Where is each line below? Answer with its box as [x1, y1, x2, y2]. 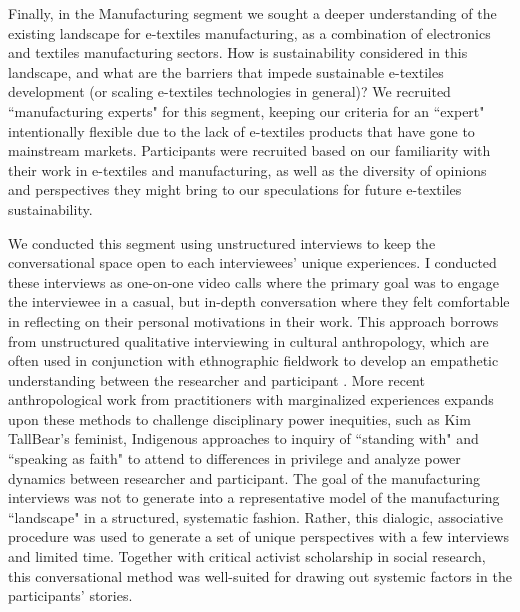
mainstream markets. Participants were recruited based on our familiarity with [8, 140, 491, 161]
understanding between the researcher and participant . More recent [8, 369, 425, 390]
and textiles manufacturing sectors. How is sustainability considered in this [8, 42, 468, 63]
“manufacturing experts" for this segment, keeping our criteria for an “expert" [8, 100, 485, 121]
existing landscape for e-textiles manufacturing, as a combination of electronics [8, 22, 491, 43]
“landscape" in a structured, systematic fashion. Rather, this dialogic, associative [8, 506, 503, 527]
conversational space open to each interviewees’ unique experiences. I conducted [8, 252, 497, 273]
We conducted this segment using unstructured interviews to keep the [8, 232, 436, 253]
